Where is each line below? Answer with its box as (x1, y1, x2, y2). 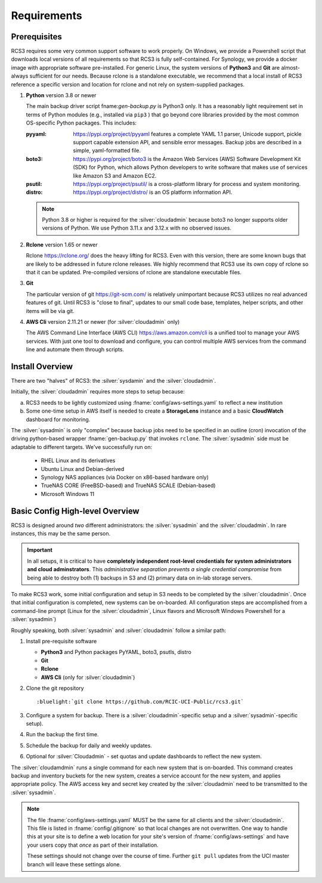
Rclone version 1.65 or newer (26, 241, 98, 248)
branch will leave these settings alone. (27, 860, 122, 867)
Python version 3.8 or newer (26, 92, 97, 99)
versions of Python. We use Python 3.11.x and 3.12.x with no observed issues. (42, 224, 232, 232)
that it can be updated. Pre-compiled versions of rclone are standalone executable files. (26, 269, 241, 276)
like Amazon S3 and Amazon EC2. (73, 172, 157, 179)
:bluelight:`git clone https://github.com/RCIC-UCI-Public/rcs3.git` (36, 698, 244, 705)
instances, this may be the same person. (11, 530, 110, 537)
